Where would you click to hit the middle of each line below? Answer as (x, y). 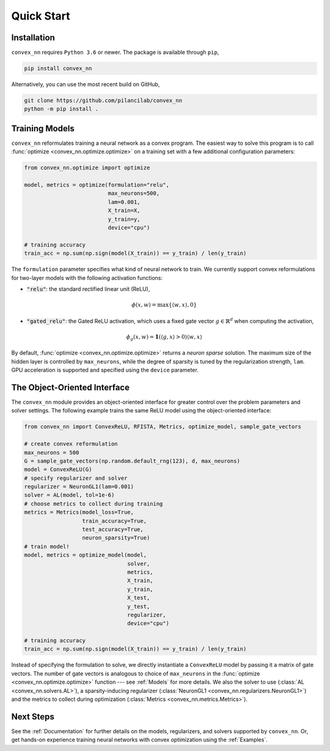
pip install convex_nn (58, 68)
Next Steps (33, 716)
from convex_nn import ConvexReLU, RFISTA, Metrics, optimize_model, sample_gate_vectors (163, 427)
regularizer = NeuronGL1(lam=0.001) (79, 487)
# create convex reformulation (71, 444)
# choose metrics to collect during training (94, 504)
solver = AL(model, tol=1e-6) (69, 495)
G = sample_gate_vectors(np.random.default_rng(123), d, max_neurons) (132, 461)
